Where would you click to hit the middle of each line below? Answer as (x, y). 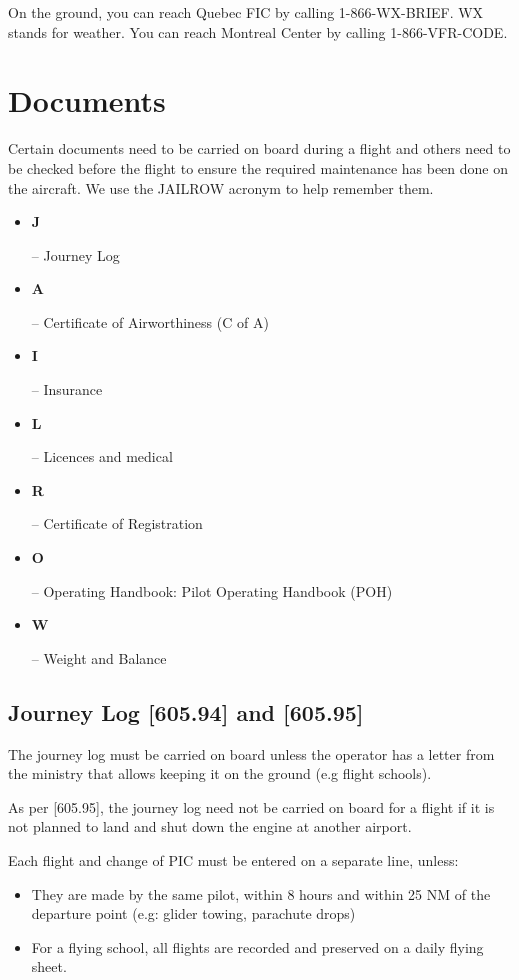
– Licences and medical (102, 456)
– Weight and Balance (99, 657)
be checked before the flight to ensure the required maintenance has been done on (258, 167)
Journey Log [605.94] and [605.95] (186, 711)
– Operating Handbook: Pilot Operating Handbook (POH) (212, 590)
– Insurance (67, 389)
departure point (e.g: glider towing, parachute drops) (193, 913)
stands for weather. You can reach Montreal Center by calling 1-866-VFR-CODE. (258, 31)
